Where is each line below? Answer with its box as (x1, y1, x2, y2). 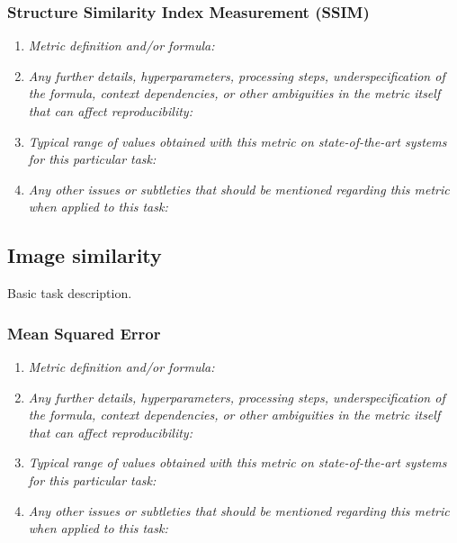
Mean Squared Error (7, 321, 161, 344)
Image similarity (7, 241, 162, 269)
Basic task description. (7, 284, 132, 303)
